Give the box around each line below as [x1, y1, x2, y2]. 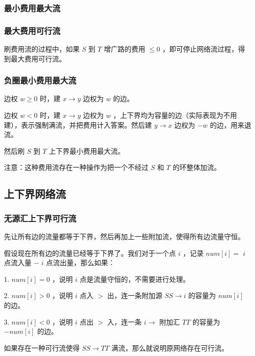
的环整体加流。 [172, 162, 221, 172]
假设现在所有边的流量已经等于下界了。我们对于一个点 [4, 247, 176, 258]
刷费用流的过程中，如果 [4, 44, 80, 54]
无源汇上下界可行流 [4, 212, 77, 224]
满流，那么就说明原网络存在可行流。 [111, 342, 228, 353]
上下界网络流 [4, 186, 66, 201]
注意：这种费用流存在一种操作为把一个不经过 [4, 162, 148, 172]
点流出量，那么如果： [46, 257, 115, 268]
